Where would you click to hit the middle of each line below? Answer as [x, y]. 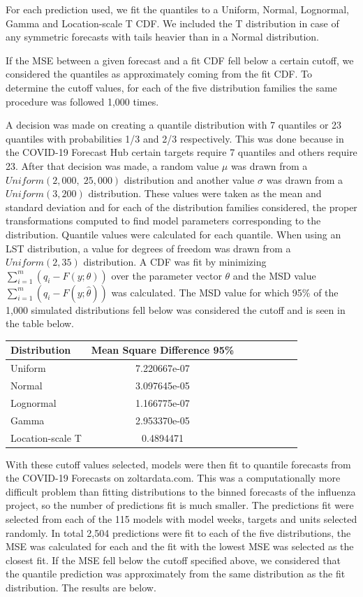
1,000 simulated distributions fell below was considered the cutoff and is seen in [176, 309]
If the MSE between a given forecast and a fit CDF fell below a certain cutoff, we [180, 60]
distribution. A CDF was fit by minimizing [175, 262]
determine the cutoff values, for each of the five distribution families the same [171, 87]
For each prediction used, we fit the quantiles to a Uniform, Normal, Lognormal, [177, 9]
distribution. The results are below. [81, 588]
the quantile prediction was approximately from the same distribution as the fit [176, 574]
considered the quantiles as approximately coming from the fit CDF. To [159, 74]
